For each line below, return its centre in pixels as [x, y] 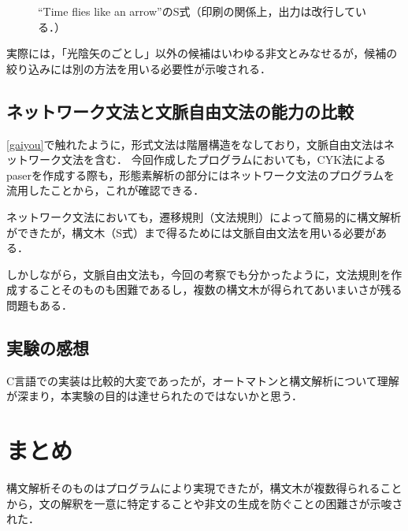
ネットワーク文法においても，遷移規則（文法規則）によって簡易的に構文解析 [204, 216]
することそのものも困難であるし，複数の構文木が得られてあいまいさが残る [210, 290]
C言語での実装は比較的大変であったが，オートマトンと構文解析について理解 [203, 380]
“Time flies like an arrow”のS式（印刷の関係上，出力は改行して [197, 11]
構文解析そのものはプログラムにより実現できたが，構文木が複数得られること [204, 488]
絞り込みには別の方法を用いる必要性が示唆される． [139, 68]
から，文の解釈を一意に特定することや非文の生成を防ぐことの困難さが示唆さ [205, 503]
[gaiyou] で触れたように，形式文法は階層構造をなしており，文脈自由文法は [195, 144]
